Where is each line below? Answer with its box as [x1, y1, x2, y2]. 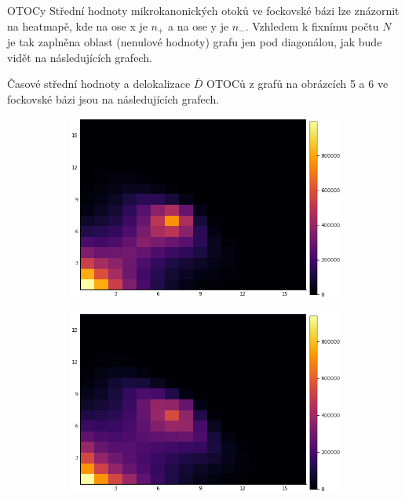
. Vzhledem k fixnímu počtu [245, 17, 379, 34]
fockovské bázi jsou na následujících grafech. [7, 90, 220, 107]
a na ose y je [168, 17, 229, 34]
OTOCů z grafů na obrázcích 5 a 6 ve [206, 75, 389, 92]
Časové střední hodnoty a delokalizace [7, 75, 191, 92]
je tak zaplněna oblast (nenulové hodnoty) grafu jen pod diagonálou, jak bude [7, 34, 382, 50]
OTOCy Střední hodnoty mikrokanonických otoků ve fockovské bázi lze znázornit [7, 2, 400, 18]
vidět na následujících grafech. [7, 49, 152, 65]
